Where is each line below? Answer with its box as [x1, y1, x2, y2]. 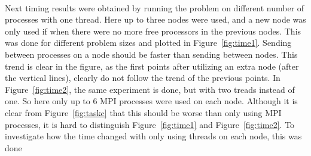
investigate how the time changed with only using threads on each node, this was [5, 130, 302, 142]
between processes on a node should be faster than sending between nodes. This [5, 48, 298, 60]
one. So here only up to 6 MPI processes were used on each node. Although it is [5, 95, 298, 107]
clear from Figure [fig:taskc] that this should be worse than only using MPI [5, 106, 282, 118]
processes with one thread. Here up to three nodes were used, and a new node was [5, 13, 306, 26]
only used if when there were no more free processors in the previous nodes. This [5, 24, 301, 37]
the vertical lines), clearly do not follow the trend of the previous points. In [5, 71, 280, 84]
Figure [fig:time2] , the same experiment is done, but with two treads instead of [5, 83, 295, 95]
